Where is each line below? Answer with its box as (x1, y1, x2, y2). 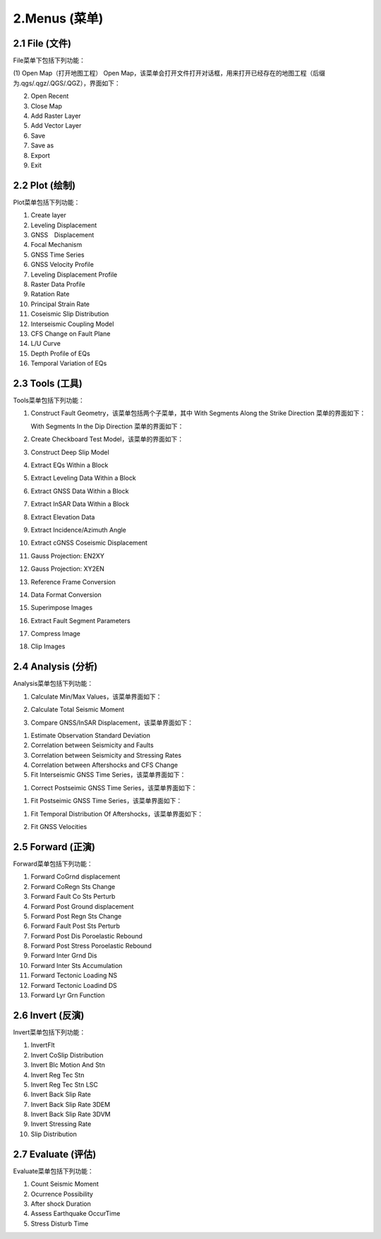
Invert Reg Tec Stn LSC (30, 1080, 99, 1089)
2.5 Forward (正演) (13, 840, 95, 853)
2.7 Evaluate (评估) (13, 1148, 97, 1160)
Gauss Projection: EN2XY (30, 551, 105, 560)
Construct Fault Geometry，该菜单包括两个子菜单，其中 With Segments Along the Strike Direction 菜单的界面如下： (30, 409, 366, 418)
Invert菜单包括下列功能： (13, 1027, 86, 1036)
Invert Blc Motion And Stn (30, 1060, 105, 1069)
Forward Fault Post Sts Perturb (30, 921, 120, 931)
